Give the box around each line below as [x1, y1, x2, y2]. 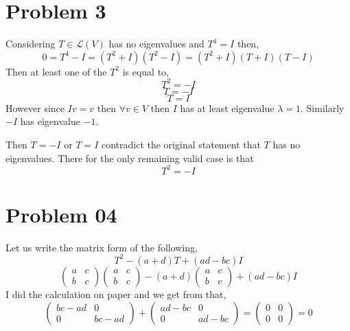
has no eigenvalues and [108, 36, 205, 51]
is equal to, [122, 64, 170, 78]
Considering [5, 36, 56, 51]
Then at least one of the [5, 64, 107, 78]
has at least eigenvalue [180, 100, 275, 115]
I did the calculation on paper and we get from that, [5, 286, 226, 301]
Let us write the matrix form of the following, [5, 240, 198, 254]
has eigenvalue [20, 114, 80, 128]
